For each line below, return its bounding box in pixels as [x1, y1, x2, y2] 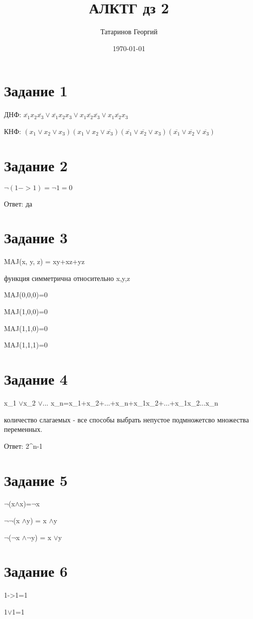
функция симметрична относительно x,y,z [4, 273, 130, 283]
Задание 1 [4, 80, 68, 101]
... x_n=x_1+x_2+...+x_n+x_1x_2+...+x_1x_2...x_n [42, 397, 218, 408]
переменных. [4, 424, 43, 434]
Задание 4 [4, 369, 68, 389]
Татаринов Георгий [100, 26, 158, 37]
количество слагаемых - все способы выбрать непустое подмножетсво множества [4, 414, 249, 424]
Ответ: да [4, 198, 32, 208]
